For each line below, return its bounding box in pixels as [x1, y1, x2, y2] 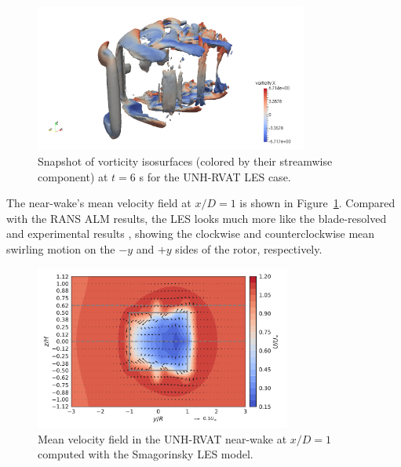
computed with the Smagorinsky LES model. [38, 446, 253, 462]
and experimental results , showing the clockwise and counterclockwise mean [6, 225, 375, 242]
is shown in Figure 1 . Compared [239, 195, 396, 211]
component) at [38, 168, 108, 184]
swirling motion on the [6, 240, 115, 257]
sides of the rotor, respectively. [175, 240, 323, 257]
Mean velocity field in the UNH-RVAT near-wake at [38, 430, 287, 447]
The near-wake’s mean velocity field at [6, 195, 191, 211]
